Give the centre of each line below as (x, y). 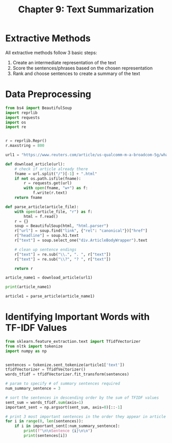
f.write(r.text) (50, 193)
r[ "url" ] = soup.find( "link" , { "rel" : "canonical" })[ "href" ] (81, 231)
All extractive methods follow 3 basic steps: (51, 52)
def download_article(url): (35, 164)
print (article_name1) (28, 287)
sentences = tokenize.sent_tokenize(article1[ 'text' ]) (65, 365)
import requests (23, 117)
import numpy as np (26, 351)
